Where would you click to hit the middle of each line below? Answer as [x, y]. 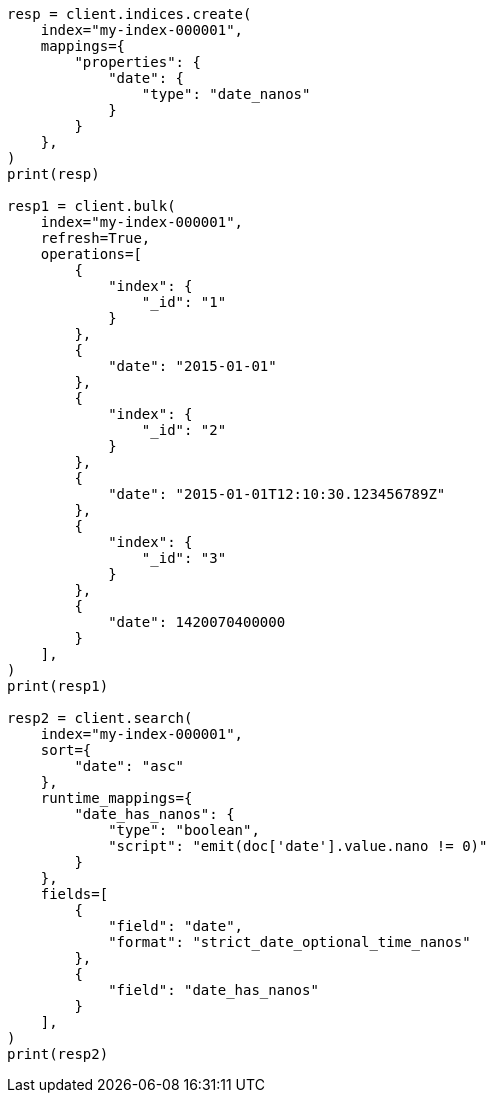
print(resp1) [58, 686]
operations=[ [91, 254]
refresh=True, [95, 238]
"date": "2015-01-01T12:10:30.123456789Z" [277, 494]
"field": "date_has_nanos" [213, 990]
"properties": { [137, 62]
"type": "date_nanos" [226, 94]
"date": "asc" [129, 766]
